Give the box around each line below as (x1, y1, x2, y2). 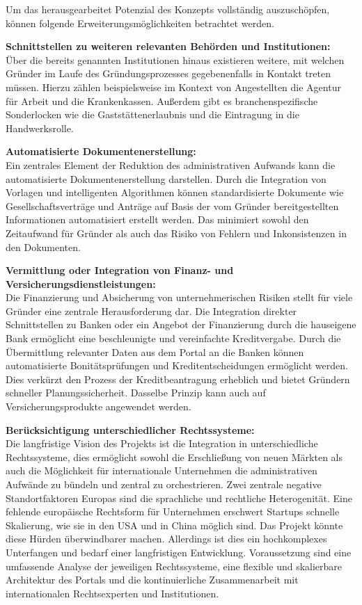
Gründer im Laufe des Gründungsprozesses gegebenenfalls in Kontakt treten (6, 66, 331, 81)
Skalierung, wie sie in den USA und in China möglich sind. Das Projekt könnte (6, 517, 343, 532)
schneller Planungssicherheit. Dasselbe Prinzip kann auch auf (6, 385, 266, 400)
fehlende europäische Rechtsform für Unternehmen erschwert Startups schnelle (6, 504, 340, 519)
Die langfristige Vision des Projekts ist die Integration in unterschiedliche (6, 436, 318, 451)
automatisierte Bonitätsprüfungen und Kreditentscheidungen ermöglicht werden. (6, 358, 348, 373)
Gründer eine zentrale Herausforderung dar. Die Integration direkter (6, 303, 297, 318)
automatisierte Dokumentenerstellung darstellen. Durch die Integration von (6, 171, 326, 186)
